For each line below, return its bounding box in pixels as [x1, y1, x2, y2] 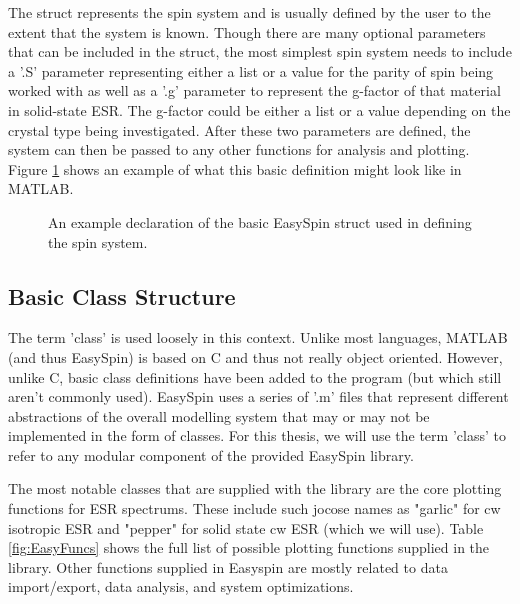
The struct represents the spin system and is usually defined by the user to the [8, 2, 491, 22]
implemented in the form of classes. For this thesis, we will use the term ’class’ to [8, 425, 506, 446]
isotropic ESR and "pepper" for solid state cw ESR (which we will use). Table [8, 517, 484, 538]
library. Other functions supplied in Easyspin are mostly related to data [8, 556, 448, 577]
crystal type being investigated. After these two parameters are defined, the [8, 119, 471, 140]
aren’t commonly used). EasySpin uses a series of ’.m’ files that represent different [8, 386, 509, 407]
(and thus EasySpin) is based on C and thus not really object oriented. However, [8, 346, 503, 367]
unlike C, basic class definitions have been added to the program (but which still [8, 366, 502, 387]
